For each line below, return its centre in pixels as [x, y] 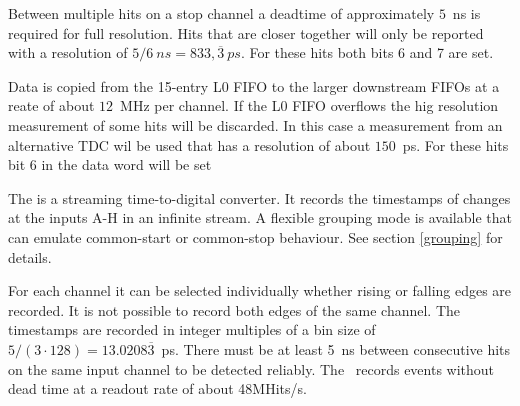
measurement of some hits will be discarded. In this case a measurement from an [255, 124]
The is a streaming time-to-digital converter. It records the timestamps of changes [259, 197]
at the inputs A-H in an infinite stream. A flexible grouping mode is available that [260, 217]
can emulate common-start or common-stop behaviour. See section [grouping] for [255, 236]
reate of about [51, 105]
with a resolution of [68, 52]
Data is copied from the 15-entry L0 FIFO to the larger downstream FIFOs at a [254, 85]
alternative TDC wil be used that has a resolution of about [189, 144]
